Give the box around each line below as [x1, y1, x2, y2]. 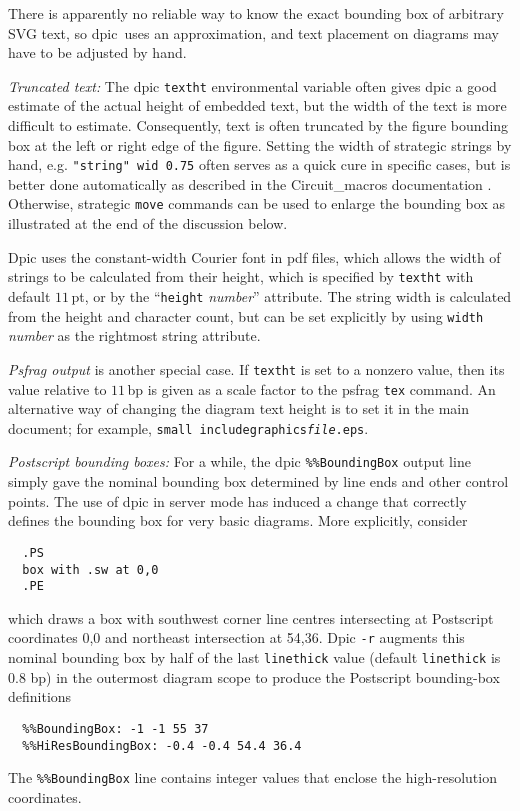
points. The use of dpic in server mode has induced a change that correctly [8, 490, 467, 511]
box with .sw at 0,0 [22, 562, 159, 577]
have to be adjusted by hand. [8, 42, 187, 63]
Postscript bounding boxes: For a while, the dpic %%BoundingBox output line [8, 451, 471, 472]
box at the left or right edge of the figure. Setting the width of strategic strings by [8, 134, 512, 155]
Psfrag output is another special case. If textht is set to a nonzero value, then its [8, 358, 505, 379]
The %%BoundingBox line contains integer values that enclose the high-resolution [8, 767, 497, 788]
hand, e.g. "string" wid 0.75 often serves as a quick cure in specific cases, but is [8, 154, 511, 175]
